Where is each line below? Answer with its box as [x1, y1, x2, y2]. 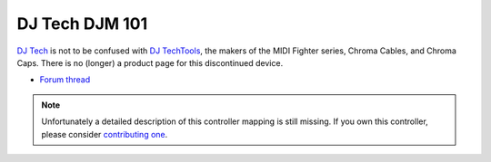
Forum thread [39, 74, 91, 85]
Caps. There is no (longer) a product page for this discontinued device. [16, 57, 284, 68]
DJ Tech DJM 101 [16, 14, 148, 33]
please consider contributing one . [41, 129, 168, 139]
